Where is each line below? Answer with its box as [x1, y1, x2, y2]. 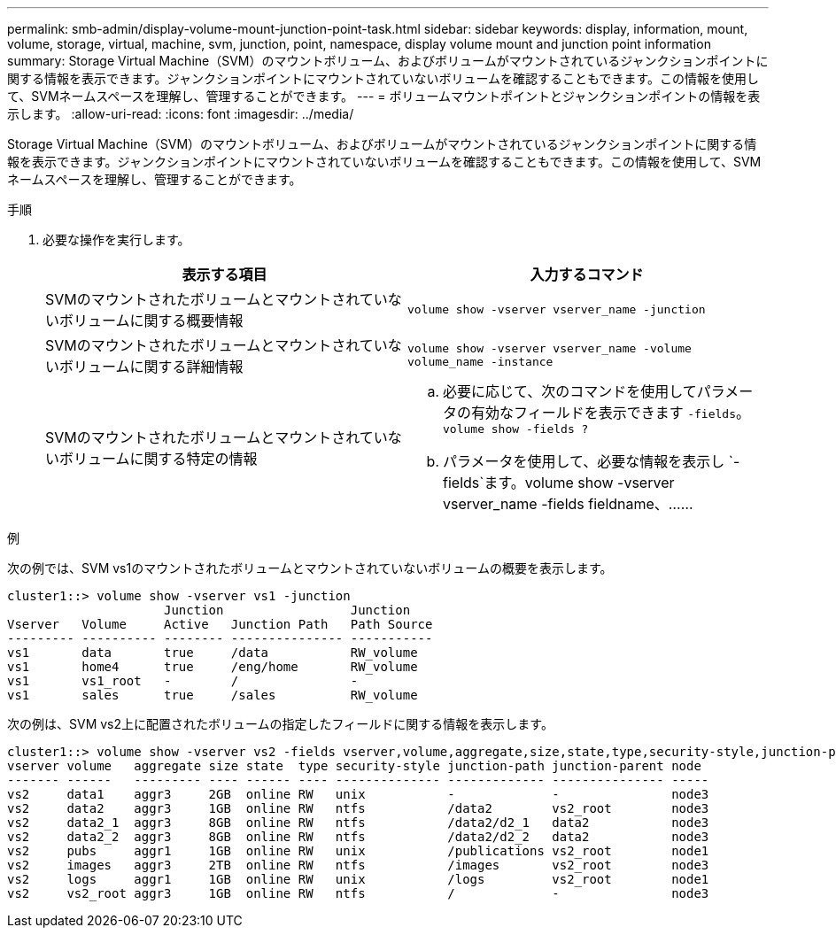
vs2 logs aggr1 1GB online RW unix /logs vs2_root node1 [7, 872, 709, 886]
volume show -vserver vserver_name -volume [407, 342, 692, 355]
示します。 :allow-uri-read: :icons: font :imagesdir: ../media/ [7, 106, 354, 121]
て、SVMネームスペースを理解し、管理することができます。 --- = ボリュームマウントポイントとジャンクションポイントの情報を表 [7, 89, 761, 104]
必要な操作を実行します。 [43, 232, 190, 247]
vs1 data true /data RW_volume [7, 645, 418, 660]
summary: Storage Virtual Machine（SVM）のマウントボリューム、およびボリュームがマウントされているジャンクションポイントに [7, 53, 769, 68]
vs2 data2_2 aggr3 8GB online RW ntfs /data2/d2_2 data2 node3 [7, 830, 709, 844]
